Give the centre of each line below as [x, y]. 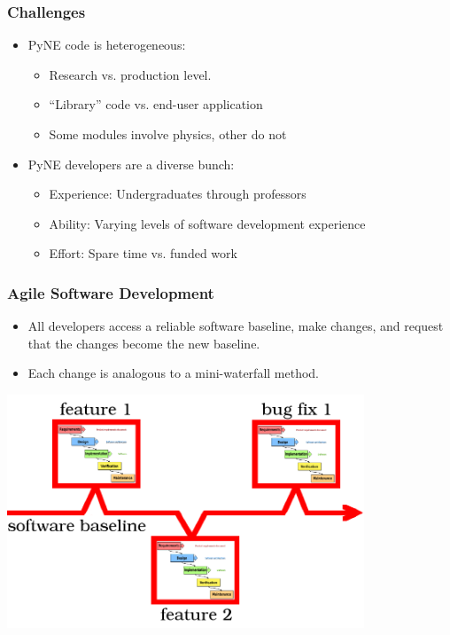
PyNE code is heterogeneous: [107, 45]
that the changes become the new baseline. [144, 343]
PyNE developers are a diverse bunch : [131, 164]
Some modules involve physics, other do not [168, 134]
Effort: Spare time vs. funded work [143, 253]
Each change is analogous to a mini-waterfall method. [174, 373]
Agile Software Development [111, 292]
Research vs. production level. [130, 74]
